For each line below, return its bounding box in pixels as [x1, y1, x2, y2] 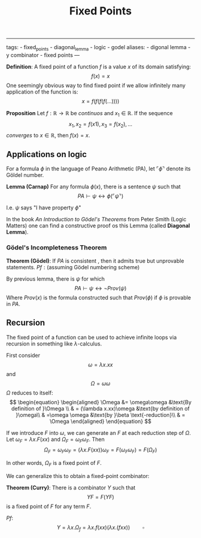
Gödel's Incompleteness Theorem [6, 244, 107, 252]
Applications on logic [6, 149, 87, 160]
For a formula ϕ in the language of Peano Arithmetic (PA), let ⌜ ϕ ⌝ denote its [6, 165, 191, 172]
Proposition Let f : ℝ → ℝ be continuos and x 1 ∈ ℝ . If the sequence [6, 109, 173, 118]
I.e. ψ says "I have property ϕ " [6, 204, 81, 211]
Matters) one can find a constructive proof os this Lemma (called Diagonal [6, 222, 190, 229]
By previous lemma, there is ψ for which [6, 275, 105, 282]
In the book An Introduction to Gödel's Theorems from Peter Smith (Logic [6, 216, 187, 223]
